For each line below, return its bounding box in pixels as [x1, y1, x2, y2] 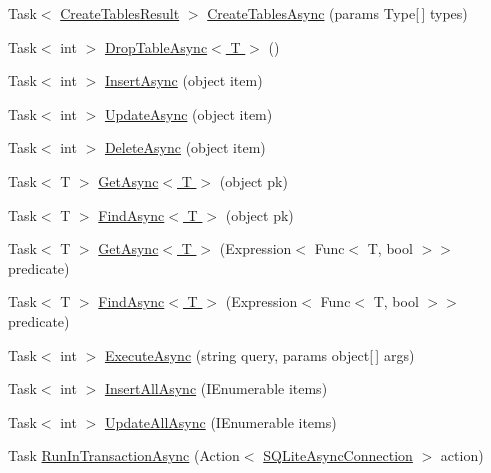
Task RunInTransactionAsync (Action [8, 445, 240, 466]
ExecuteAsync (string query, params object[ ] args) [104, 344, 415, 365]
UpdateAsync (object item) [104, 103, 273, 124]
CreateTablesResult [60, 3, 180, 23]
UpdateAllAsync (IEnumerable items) [104, 411, 337, 432]
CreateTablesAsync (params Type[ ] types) [207, 3, 468, 23]
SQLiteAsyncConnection [263, 445, 413, 466]
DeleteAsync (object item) [104, 137, 266, 158]
